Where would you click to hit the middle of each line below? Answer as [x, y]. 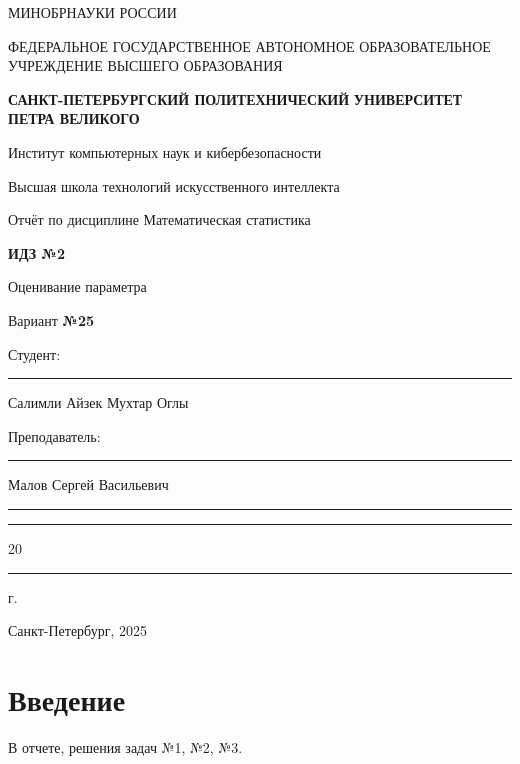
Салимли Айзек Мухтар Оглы [98, 402]
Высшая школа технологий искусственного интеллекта [174, 185]
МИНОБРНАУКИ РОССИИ [92, 12]
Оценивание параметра [77, 286]
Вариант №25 [51, 319]
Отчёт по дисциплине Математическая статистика [159, 219]
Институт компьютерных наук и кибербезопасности [165, 151]
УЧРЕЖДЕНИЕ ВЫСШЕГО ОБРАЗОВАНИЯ [145, 65]
